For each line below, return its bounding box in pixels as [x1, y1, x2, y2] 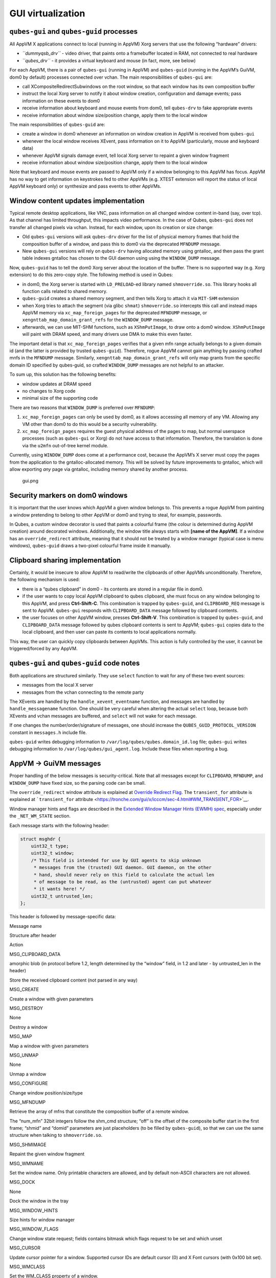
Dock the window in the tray [9, 1198, 69, 1204]
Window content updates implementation [9, 196, 145, 205]
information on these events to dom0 [22, 98, 100, 104]
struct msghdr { [20, 836, 61, 842]
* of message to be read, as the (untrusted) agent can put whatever [33, 879, 212, 884]
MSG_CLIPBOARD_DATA [9, 951, 61, 957]
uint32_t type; [31, 843, 69, 849]
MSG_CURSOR [9, 1245, 41, 1251]
